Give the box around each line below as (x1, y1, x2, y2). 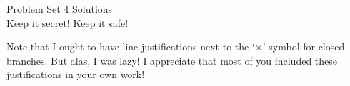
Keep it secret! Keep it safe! (6, 15, 129, 30)
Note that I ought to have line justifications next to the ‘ (6, 39, 255, 54)
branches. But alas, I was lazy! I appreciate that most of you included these (6, 53, 338, 68)
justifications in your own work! (6, 67, 145, 82)
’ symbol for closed (262, 39, 345, 54)
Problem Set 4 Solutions (6, 1, 113, 16)
